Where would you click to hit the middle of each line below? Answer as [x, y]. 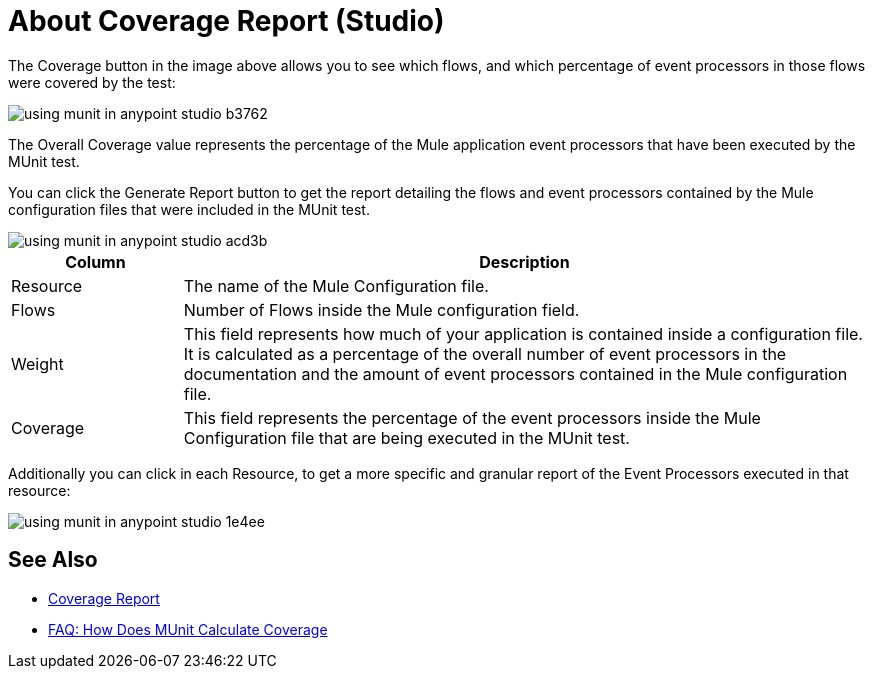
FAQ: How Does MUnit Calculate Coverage [188, 629]
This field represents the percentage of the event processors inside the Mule [472, 417]
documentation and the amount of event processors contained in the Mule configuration [515, 373]
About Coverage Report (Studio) [226, 21]
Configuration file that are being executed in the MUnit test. [406, 437]
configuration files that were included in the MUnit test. [189, 209]
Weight [37, 363]
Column [95, 261]
